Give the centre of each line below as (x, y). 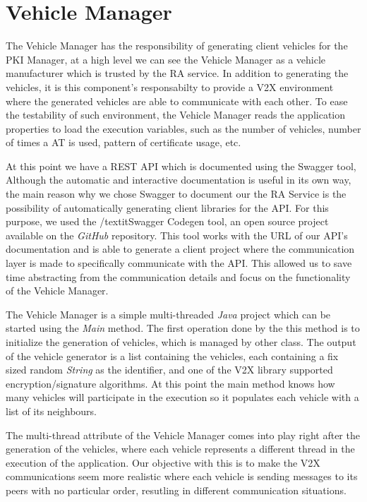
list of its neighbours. (52, 411)
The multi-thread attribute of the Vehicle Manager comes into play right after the (183, 435)
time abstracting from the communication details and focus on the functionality (178, 276)
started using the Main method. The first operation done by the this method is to (183, 328)
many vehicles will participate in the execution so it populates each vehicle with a (182, 397)
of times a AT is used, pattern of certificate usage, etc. (124, 142)
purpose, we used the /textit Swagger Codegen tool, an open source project (167, 221)
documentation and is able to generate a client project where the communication (180, 249)
